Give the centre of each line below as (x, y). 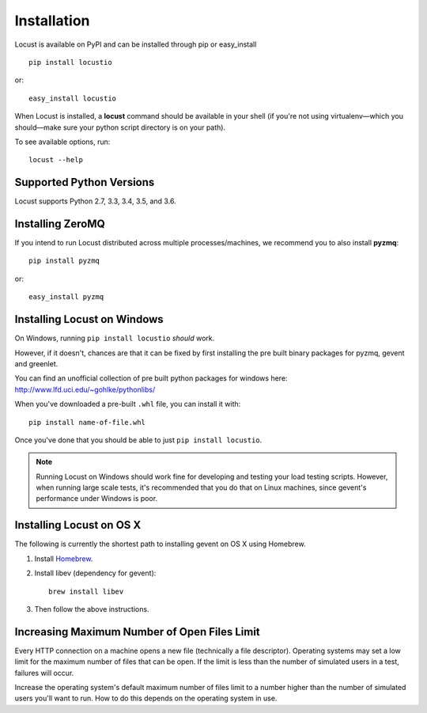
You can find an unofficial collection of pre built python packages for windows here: (151, 378)
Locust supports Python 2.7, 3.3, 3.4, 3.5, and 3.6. (96, 201)
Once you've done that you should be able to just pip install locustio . (138, 440)
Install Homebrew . (64, 559)
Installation (52, 21)
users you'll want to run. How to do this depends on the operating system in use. (146, 698)
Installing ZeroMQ (60, 224)
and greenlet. (36, 363)
